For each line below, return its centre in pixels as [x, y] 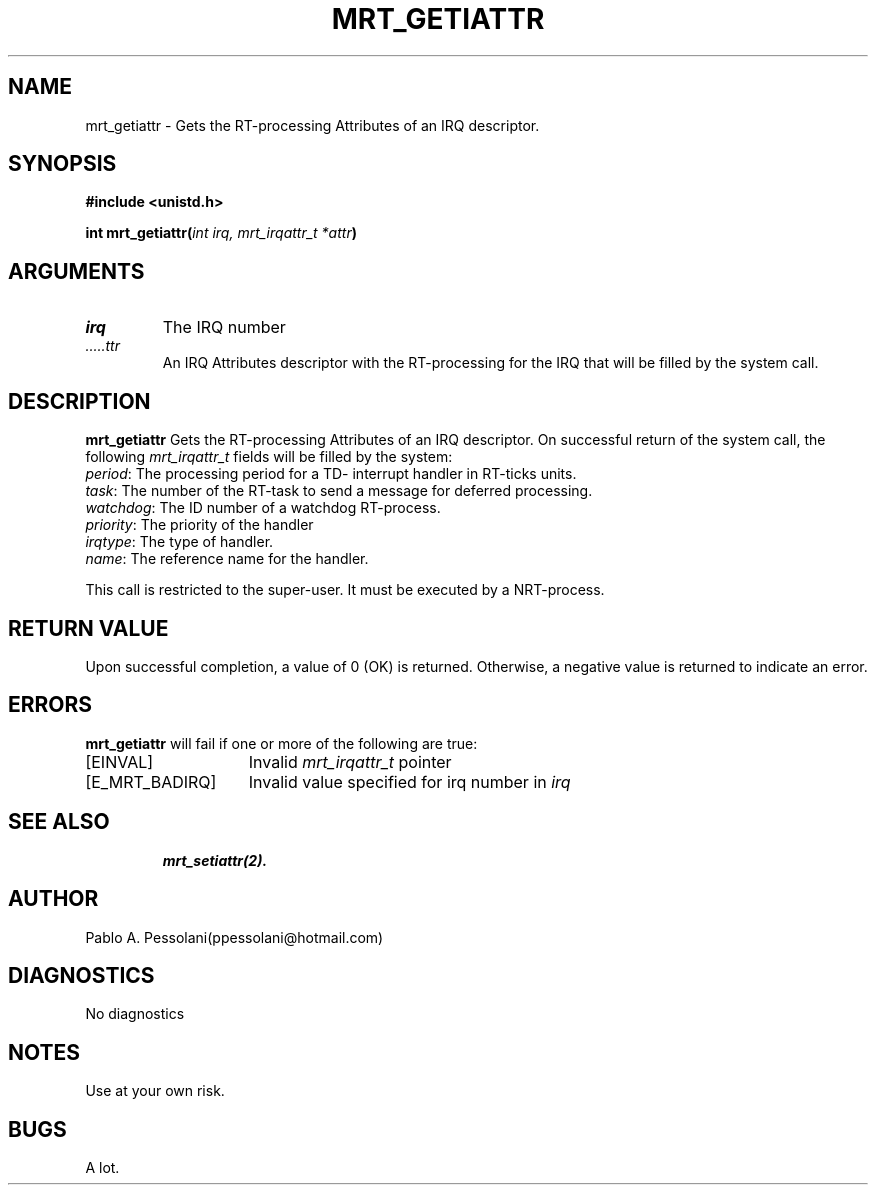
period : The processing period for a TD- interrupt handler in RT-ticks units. [331, 474]
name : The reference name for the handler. [227, 559]
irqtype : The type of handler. [179, 542]
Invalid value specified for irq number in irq [409, 781]
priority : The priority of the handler [199, 525]
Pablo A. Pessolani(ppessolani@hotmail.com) [234, 937]
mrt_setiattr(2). [215, 860]
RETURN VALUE [88, 628]
